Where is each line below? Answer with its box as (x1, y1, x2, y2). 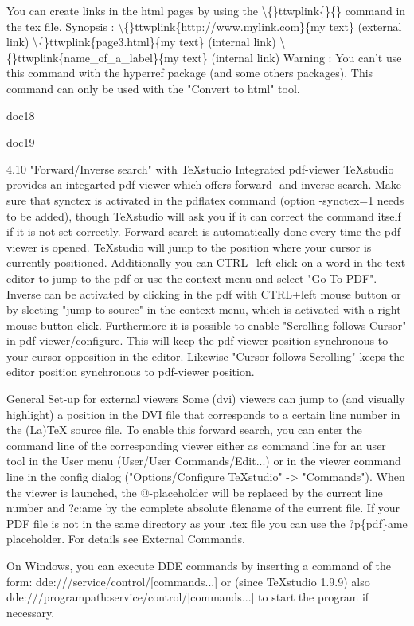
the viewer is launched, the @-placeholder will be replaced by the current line (6, 483, 383, 500)
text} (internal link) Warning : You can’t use (182, 49, 402, 65)
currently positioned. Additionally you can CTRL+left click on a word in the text (6, 254, 406, 271)
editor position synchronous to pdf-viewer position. (6, 363, 255, 380)
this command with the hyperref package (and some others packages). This (6, 65, 373, 81)
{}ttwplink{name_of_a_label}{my (6, 49, 179, 65)
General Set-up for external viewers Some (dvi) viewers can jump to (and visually (6, 390, 405, 407)
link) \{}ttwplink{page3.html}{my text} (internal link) (6, 33, 276, 50)
